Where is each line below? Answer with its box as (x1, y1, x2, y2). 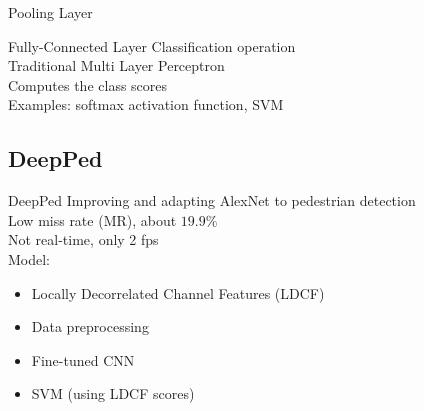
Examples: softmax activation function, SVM (8, 94, 284, 115)
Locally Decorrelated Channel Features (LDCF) (31, 282, 325, 303)
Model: (8, 248, 51, 269)
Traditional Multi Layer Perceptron (8, 55, 225, 76)
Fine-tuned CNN (31, 349, 135, 370)
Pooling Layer (8, 2, 93, 22)
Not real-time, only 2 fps (8, 229, 159, 250)
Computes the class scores (8, 74, 168, 95)
